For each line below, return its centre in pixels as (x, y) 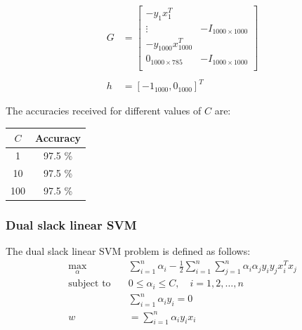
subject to (90, 284)
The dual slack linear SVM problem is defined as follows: (128, 251)
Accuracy (58, 137)
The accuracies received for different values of (104, 111)
